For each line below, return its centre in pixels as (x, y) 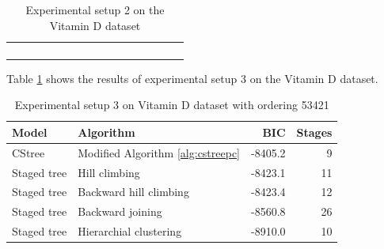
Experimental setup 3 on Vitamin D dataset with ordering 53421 (172, 105)
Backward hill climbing (133, 192)
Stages (314, 132)
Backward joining (120, 211)
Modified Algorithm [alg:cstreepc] (159, 152)
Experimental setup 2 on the (95, 9)
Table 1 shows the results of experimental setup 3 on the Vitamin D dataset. (192, 78)
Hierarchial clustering (130, 231)
